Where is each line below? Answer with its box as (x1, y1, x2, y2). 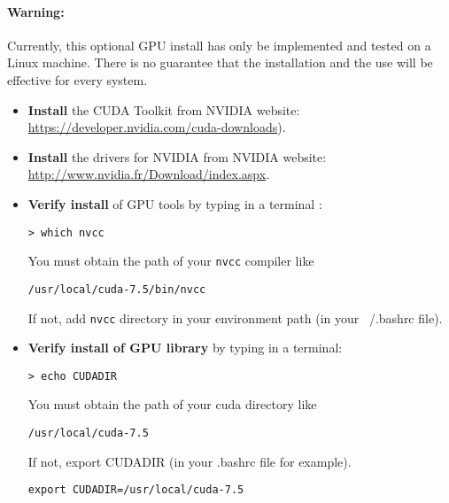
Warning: (7, 2, 65, 20)
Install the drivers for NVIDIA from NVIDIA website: (27, 147, 327, 166)
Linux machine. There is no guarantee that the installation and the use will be (7, 53, 433, 72)
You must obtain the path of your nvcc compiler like (27, 251, 314, 270)
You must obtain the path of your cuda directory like (27, 395, 317, 414)
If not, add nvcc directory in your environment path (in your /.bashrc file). (27, 308, 443, 327)
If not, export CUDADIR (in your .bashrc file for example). (27, 452, 352, 470)
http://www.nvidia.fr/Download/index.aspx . (27, 165, 270, 183)
